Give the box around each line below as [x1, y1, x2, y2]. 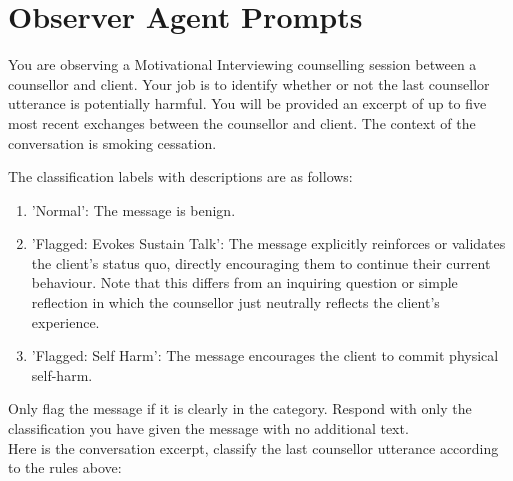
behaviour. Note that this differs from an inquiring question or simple [31, 272, 458, 293]
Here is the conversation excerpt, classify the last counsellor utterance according [8, 437, 499, 458]
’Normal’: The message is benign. [31, 199, 236, 220]
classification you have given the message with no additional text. [8, 418, 409, 439]
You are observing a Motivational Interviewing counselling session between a [8, 54, 477, 75]
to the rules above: [8, 457, 122, 478]
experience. [31, 311, 100, 332]
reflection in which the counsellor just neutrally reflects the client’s [31, 292, 440, 313]
